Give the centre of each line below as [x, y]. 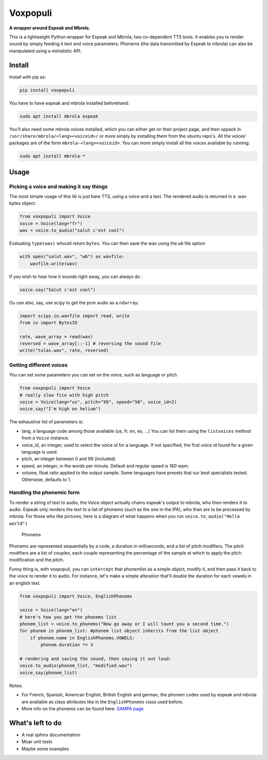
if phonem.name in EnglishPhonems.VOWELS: [82, 638]
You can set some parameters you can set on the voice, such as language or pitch [93, 375]
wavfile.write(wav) [54, 263]
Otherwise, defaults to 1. [46, 479]
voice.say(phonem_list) [49, 672]
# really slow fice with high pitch [64, 395]
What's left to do [35, 723]
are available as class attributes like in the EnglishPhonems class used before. [102, 702]
